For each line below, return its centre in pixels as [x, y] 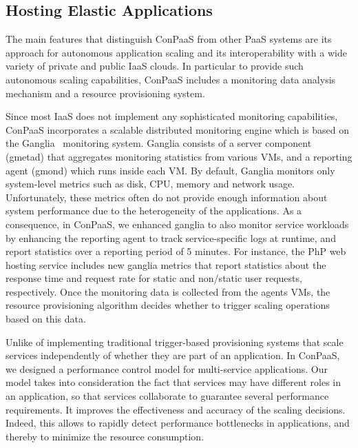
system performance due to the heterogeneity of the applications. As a [154, 211]
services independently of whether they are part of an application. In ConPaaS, [173, 355]
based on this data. [46, 319]
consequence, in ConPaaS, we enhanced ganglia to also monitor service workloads [177, 224]
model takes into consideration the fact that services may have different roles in [173, 382]
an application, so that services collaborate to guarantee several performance [167, 396]
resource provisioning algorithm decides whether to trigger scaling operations [168, 305]
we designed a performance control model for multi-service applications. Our [167, 368]
